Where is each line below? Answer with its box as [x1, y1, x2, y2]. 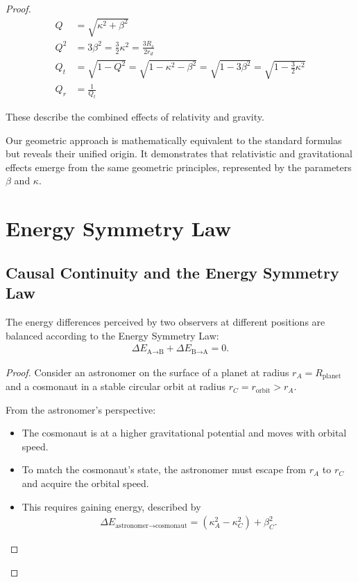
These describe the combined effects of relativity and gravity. [6, 109, 264, 124]
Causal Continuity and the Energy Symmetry [6, 261, 339, 283]
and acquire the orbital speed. [22, 476, 149, 491]
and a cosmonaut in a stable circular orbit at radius [6, 379, 225, 394]
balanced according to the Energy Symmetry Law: [6, 328, 219, 342]
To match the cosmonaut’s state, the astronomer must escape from [22, 462, 307, 477]
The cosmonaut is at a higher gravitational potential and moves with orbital [22, 425, 347, 440]
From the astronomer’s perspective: [6, 402, 156, 416]
